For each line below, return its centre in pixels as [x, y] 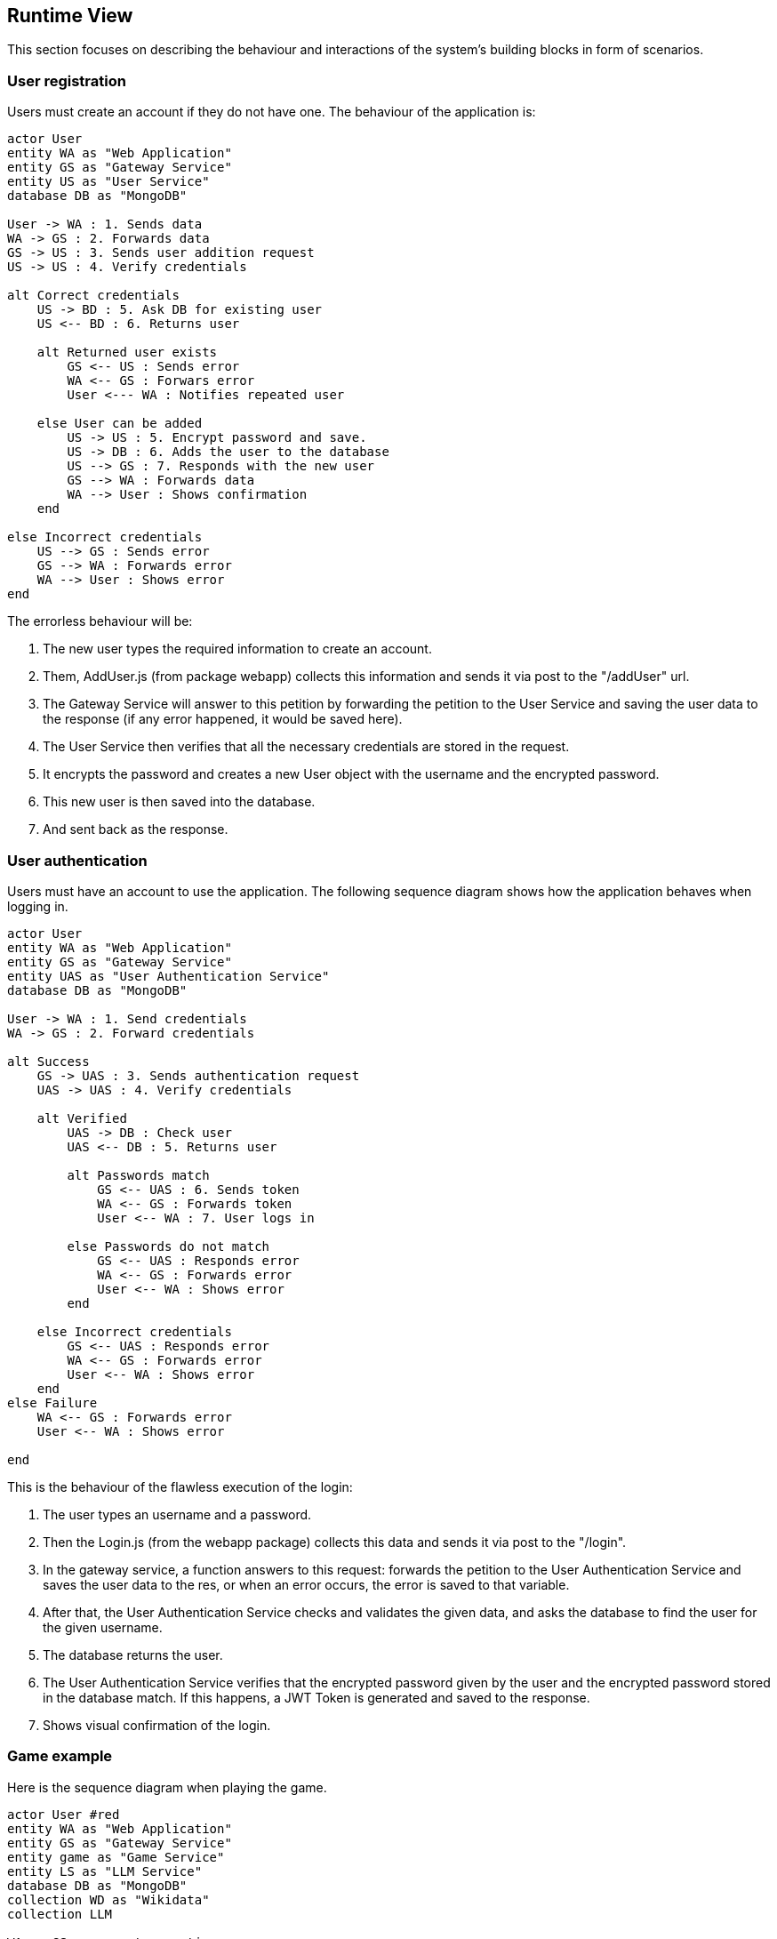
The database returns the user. [133, 1655]
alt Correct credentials [93, 296]
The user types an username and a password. [177, 1514]
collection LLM [60, 1914]
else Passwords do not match [168, 1246]
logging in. [38, 906]
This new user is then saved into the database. [179, 802]
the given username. [103, 1627]
